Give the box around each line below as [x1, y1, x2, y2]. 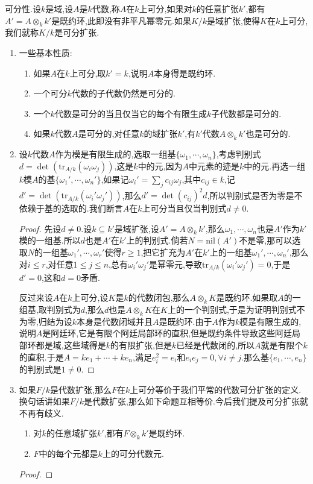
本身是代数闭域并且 [77, 315, 153, 327]
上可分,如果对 [139, 2, 192, 14]
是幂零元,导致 [149, 257, 202, 270]
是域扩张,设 [114, 222, 159, 234]
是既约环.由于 [159, 315, 212, 327]
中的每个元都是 [39, 447, 98, 460]
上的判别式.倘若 [126, 234, 188, 247]
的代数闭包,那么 [128, 291, 190, 304]
